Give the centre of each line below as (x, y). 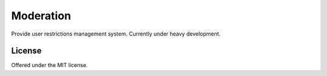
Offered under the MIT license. (49, 65)
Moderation (41, 16)
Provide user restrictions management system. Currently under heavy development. (116, 34)
